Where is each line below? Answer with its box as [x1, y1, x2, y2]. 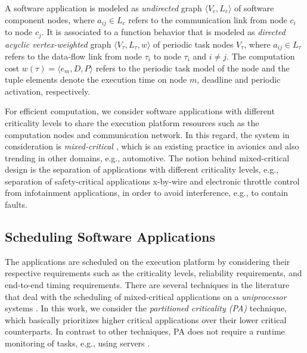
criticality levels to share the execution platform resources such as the [5, 116, 259, 129]
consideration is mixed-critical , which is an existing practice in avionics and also [5, 140, 299, 152]
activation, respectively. [5, 85, 91, 97]
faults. [5, 198, 27, 211]
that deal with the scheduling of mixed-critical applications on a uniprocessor [5, 290, 287, 302]
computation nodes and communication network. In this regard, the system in [5, 128, 290, 140]
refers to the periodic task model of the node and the [95, 61, 290, 74]
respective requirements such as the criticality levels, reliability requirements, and [5, 267, 302, 279]
